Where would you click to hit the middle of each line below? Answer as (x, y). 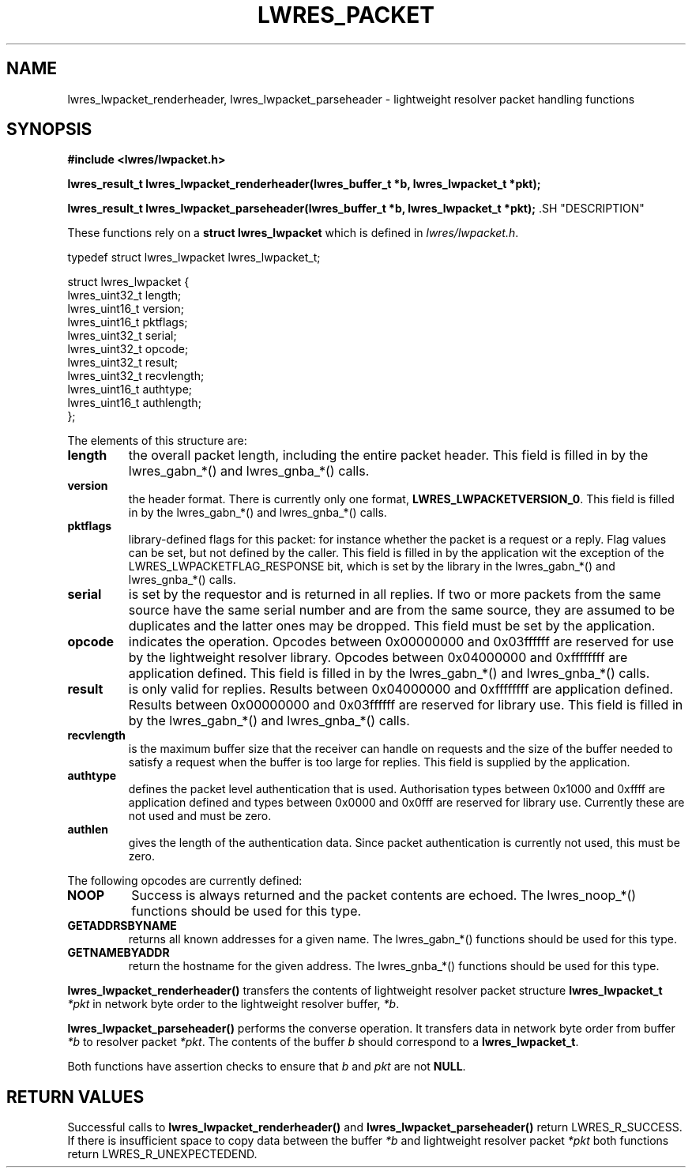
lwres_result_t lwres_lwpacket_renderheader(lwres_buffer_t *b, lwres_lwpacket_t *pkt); (304, 184)
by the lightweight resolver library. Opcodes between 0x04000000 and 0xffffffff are (378, 658)
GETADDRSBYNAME (122, 926)
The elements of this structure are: (157, 441)
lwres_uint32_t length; (124, 295)
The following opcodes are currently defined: (185, 881)
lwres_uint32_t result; (123, 363)
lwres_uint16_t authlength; (134, 403)
